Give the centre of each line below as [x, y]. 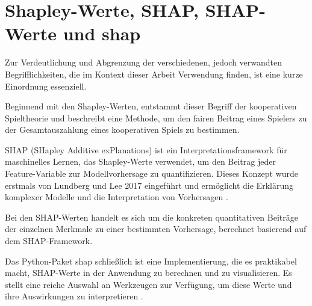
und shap [102, 33]
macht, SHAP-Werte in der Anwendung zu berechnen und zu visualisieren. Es [148, 273]
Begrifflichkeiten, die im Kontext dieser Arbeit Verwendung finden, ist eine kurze [154, 74]
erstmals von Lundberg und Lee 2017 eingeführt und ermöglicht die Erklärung [149, 185]
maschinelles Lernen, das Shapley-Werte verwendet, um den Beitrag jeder [140, 161]
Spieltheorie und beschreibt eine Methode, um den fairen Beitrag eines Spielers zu [156, 118]
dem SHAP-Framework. [49, 241]
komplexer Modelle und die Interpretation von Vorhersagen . [117, 197]
